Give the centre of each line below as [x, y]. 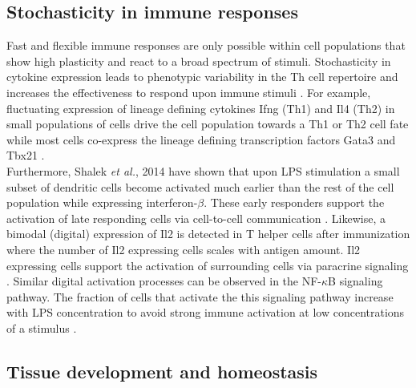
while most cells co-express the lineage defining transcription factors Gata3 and [201, 139]
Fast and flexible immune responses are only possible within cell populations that [206, 45]
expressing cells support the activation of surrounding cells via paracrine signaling [208, 265]
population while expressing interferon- [102, 202]
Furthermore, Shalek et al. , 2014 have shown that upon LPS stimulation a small [203, 170]
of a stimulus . [42, 327]
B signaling [355, 281]
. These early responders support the [294, 202]
